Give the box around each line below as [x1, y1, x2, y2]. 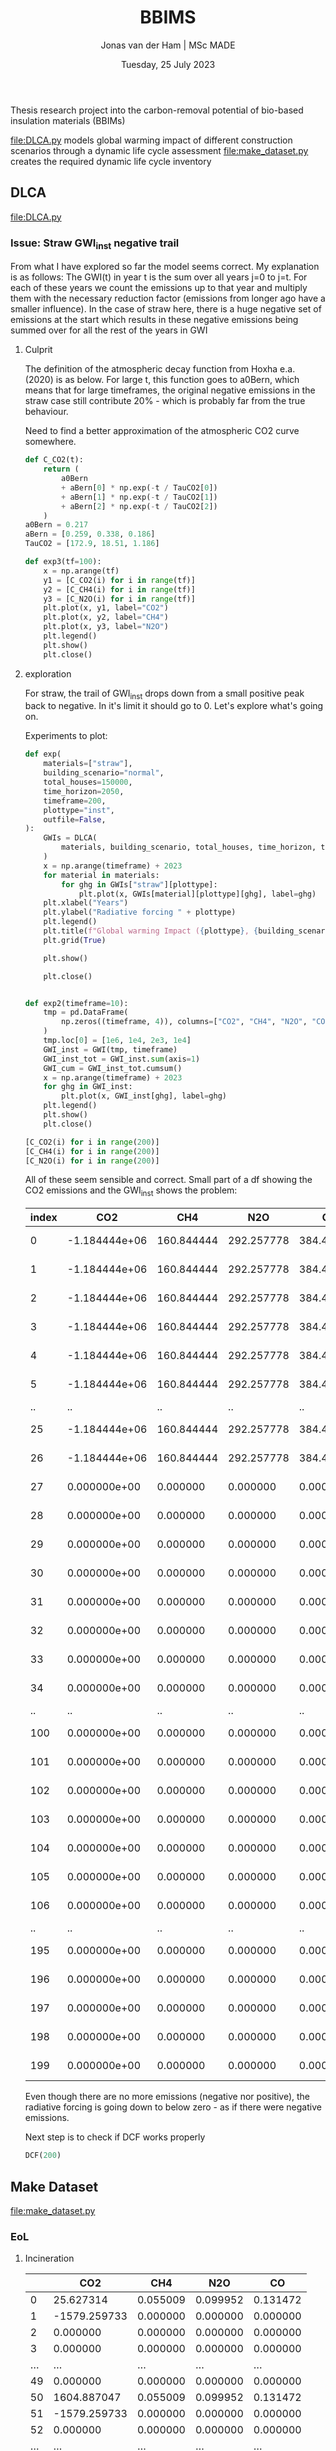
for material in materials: [43, 870, 160, 880]
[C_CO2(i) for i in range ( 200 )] [24, 1137, 160, 1147]
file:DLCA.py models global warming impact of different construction [10, 134, 293, 146]
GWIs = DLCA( [43, 833, 98, 843]
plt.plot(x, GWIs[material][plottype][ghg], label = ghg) [78, 889, 317, 899]
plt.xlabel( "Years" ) [43, 898, 129, 908]
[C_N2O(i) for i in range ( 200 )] [24, 1156, 160, 1166]
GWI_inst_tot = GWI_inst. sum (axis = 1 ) [43, 1054, 201, 1064]
